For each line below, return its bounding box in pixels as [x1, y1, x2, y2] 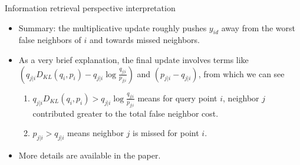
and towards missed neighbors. [89, 34, 200, 46]
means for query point [137, 91, 217, 104]
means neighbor [67, 127, 124, 139]
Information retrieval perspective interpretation [5, 2, 176, 14]
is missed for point [133, 127, 199, 139]
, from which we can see [198, 67, 285, 80]
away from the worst [221, 21, 296, 34]
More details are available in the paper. [18, 149, 161, 161]
